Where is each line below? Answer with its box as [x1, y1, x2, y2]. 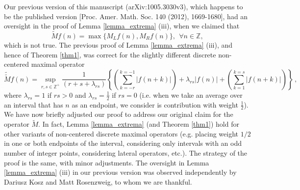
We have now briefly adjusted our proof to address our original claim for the [4, 109, 233, 119]
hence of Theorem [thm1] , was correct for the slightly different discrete [4, 49, 216, 59]
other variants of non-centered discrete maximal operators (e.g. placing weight [4, 128, 239, 138]
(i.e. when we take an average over [139, 89, 243, 100]
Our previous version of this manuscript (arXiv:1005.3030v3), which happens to [4, 1, 243, 11]
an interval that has [4, 99, 63, 109]
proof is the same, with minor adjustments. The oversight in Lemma [4, 157, 209, 167]
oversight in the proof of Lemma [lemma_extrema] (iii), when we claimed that [4, 21, 240, 31]
